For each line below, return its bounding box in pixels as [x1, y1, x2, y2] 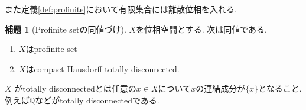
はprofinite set [25, 43, 77, 55]
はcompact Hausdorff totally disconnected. [25, 62, 180, 75]
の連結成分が [196, 82, 246, 95]
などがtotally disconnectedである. [35, 93, 159, 106]
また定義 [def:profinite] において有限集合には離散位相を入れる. [5, 3, 237, 15]
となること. [258, 82, 302, 95]
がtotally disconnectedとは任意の [14, 82, 136, 95]
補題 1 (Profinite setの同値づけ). [5, 22, 126, 35]
